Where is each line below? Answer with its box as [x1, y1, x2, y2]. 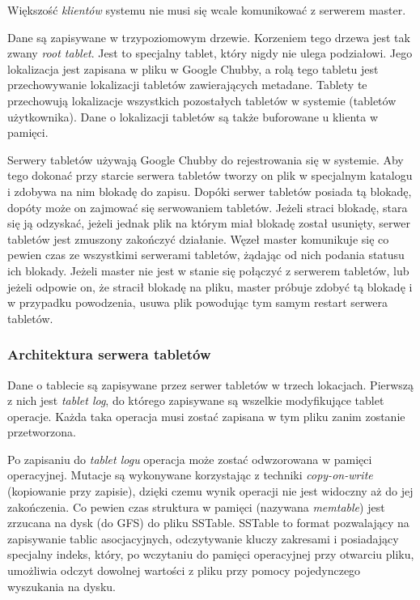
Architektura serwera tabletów [7, 344, 211, 364]
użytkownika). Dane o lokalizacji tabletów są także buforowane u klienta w [7, 108, 379, 125]
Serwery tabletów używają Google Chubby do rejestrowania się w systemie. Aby [7, 151, 404, 168]
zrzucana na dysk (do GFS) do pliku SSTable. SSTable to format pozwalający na [7, 514, 409, 531]
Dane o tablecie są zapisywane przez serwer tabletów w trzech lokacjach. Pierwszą [7, 376, 414, 393]
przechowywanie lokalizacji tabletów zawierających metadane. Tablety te [7, 76, 367, 93]
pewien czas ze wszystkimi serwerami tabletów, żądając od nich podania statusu [7, 246, 405, 263]
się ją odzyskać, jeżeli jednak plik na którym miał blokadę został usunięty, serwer [7, 215, 410, 232]
